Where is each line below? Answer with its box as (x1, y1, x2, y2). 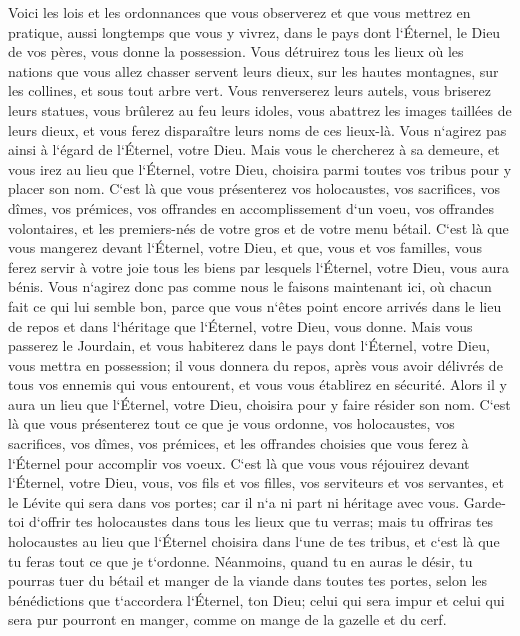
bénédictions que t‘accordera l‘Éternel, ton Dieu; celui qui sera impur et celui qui (8, 589, 505, 610)
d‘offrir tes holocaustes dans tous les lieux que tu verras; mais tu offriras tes (28, 511, 494, 532)
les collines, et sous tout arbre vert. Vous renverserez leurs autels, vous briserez (8, 80, 491, 101)
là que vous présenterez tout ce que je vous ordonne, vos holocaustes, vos (8, 413, 455, 434)
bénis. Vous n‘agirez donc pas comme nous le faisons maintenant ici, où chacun (8, 276, 492, 297)
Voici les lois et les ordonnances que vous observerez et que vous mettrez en (8, 2, 471, 22)
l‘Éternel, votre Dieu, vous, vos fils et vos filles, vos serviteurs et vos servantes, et (8, 472, 505, 493)
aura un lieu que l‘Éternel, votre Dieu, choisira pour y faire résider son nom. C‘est (8, 393, 511, 414)
